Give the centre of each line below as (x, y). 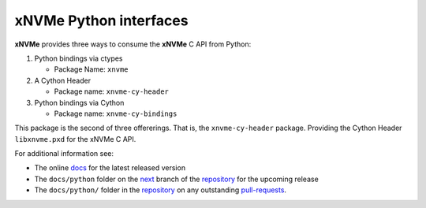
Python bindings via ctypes (78, 58)
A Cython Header (62, 80)
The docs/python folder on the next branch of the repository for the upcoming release (176, 179)
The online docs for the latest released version (110, 168)
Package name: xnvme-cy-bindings (116, 113)
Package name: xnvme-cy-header (111, 91)
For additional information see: (64, 154)
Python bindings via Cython (79, 102)
